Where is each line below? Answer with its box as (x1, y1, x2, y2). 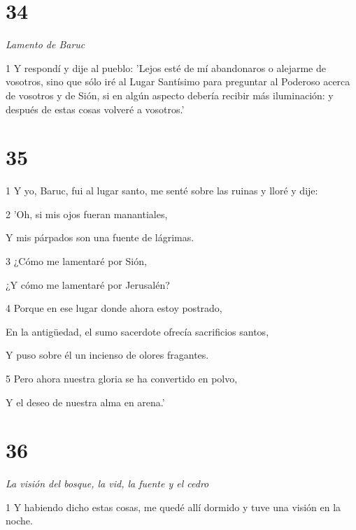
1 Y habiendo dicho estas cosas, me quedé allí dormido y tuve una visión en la (6, 499, 341, 514)
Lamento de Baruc (6, 37, 85, 52)
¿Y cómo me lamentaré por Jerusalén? (6, 277, 170, 292)
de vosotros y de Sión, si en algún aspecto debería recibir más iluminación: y (6, 87, 334, 102)
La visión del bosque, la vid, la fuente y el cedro (6, 476, 209, 491)
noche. (6, 513, 33, 528)
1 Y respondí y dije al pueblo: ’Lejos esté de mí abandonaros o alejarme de (6, 60, 326, 75)
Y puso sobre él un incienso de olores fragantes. (6, 348, 209, 362)
